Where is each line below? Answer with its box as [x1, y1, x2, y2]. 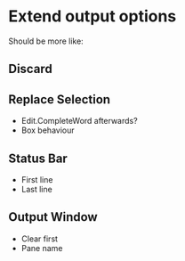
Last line [20, 184, 52, 194]
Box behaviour [20, 125, 75, 135]
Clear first [20, 233, 59, 244]
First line [20, 174, 53, 184]
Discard [8, 61, 52, 77]
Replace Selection [8, 92, 111, 107]
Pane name [20, 242, 63, 253]
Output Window [8, 209, 99, 224]
